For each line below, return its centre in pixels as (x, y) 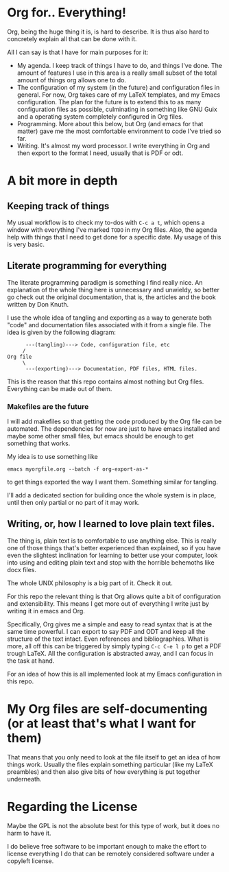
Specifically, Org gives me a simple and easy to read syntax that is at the (110, 624)
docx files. (22, 569)
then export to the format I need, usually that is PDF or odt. (100, 153)
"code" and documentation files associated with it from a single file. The (109, 325)
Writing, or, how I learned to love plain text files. (111, 524)
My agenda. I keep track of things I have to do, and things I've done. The (120, 65)
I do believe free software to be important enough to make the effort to (107, 846)
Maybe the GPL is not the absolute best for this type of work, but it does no (113, 825)
